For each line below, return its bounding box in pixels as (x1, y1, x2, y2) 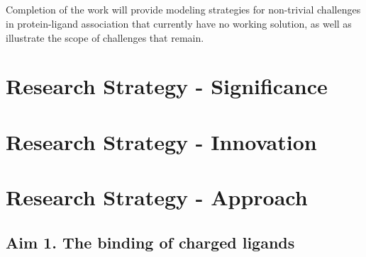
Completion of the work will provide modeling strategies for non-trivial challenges (6, 2, 361, 17)
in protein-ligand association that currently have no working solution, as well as (6, 16, 352, 30)
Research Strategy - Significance (6, 72, 328, 101)
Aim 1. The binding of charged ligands (6, 231, 295, 253)
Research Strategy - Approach (6, 183, 308, 212)
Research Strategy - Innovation (6, 127, 317, 156)
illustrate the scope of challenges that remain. (6, 30, 204, 45)
